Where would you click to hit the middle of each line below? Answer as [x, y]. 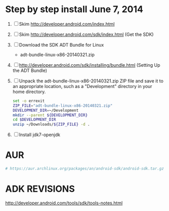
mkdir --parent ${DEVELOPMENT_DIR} [50, 115]
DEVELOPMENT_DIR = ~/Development [46, 110]
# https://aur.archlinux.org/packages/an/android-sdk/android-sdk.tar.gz [85, 169]
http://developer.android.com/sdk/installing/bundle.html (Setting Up [90, 65]
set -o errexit [29, 101]
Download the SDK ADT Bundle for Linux [61, 45]
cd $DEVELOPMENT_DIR [34, 120]
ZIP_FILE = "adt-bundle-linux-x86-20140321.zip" [62, 105]
